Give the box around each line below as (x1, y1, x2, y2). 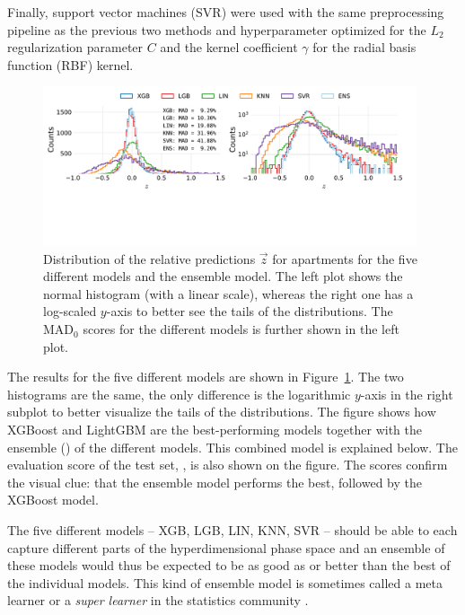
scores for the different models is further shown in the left (83, 320, 399, 338)
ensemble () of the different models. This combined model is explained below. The (7, 437, 458, 456)
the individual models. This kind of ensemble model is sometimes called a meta (7, 573, 443, 592)
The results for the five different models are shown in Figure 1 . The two (7, 367, 404, 386)
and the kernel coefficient (160, 38, 298, 57)
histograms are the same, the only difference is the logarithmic (7, 384, 351, 403)
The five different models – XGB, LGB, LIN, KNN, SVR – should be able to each (7, 521, 458, 539)
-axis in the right (360, 384, 453, 403)
